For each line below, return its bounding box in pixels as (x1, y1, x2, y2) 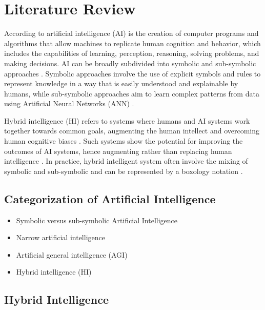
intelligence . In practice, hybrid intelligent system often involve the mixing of (4, 156, 248, 166)
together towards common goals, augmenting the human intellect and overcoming (4, 125, 260, 136)
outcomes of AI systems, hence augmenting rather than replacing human (4, 145, 232, 156)
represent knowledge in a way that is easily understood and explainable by (4, 78, 238, 89)
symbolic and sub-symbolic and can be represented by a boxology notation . (4, 165, 243, 176)
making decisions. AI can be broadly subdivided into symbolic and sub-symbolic (4, 57, 256, 68)
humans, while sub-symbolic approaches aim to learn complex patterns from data (4, 88, 259, 99)
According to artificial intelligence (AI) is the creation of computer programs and (4, 28, 259, 38)
